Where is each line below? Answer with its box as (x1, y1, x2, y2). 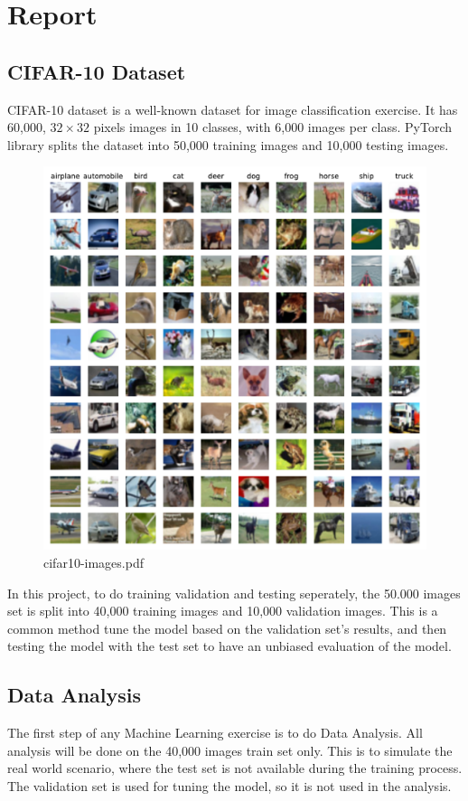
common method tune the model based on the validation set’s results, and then (7, 618, 447, 637)
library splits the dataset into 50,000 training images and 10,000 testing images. (7, 135, 449, 154)
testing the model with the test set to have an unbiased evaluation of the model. (7, 636, 452, 655)
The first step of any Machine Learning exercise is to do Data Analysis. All (7, 723, 423, 742)
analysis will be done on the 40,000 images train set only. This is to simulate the (7, 740, 453, 759)
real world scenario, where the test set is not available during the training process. (7, 759, 463, 777)
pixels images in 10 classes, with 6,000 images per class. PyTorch (93, 118, 453, 137)
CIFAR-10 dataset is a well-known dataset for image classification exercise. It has (7, 99, 458, 118)
